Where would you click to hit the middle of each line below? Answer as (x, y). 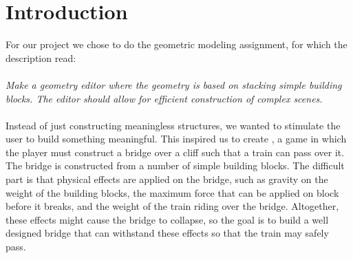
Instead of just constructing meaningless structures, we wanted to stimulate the (173, 125)
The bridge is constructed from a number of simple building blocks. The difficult (175, 165)
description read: (41, 57)
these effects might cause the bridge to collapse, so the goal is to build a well (167, 219)
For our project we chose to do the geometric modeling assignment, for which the (176, 44)
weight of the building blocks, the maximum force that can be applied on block (172, 192)
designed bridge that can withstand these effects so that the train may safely (167, 233)
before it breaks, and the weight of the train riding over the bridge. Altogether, (172, 206)
